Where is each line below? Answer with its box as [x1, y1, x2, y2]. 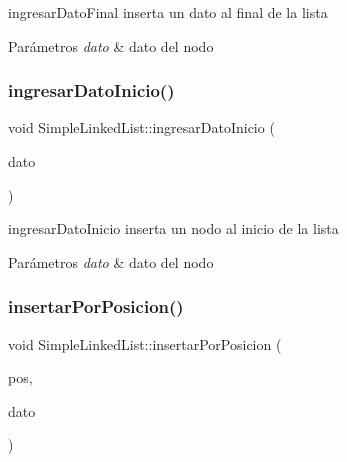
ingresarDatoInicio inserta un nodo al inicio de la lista [8, 218, 339, 239]
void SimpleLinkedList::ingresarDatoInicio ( [8, 117, 275, 138]
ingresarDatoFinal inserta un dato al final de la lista [8, 2, 328, 22]
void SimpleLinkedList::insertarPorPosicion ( [8, 333, 282, 354]
